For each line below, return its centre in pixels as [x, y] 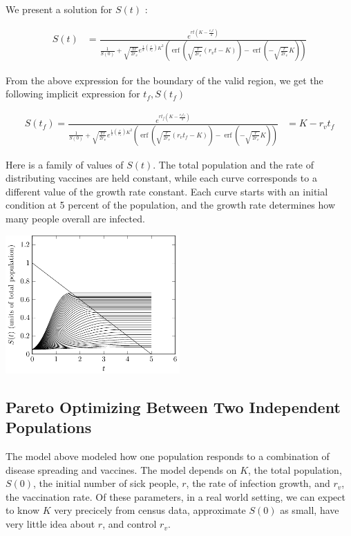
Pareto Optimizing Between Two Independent [173, 406]
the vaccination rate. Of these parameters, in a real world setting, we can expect [175, 496]
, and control [130, 524]
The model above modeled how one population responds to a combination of [168, 456]
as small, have [310, 510]
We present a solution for [59, 9]
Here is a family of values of [65, 164]
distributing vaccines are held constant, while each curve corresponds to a [161, 178]
